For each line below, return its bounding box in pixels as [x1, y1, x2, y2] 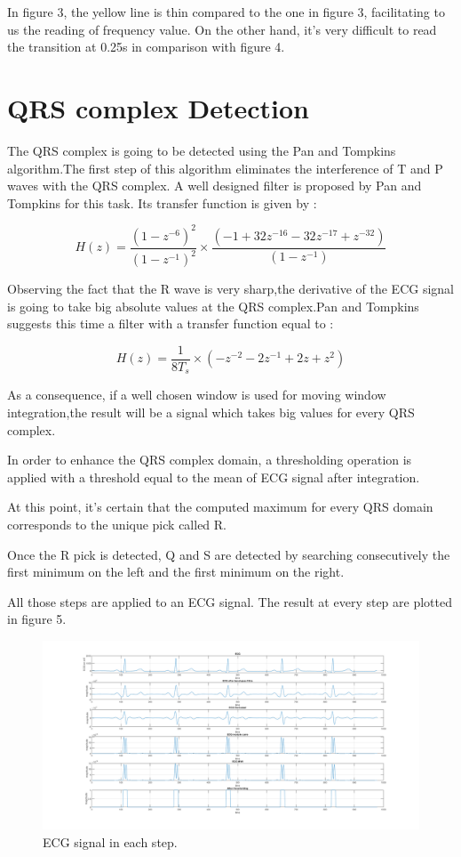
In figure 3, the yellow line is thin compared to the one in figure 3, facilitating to [7, 3, 445, 20]
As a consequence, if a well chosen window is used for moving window [7, 385, 386, 404]
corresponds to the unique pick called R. [7, 515, 227, 534]
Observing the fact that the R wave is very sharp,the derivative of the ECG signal [7, 279, 454, 298]
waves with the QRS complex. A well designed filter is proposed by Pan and [7, 176, 422, 195]
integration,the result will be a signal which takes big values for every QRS [7, 403, 415, 422]
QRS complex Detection [7, 89, 309, 125]
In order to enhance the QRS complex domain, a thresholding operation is [7, 450, 412, 469]
